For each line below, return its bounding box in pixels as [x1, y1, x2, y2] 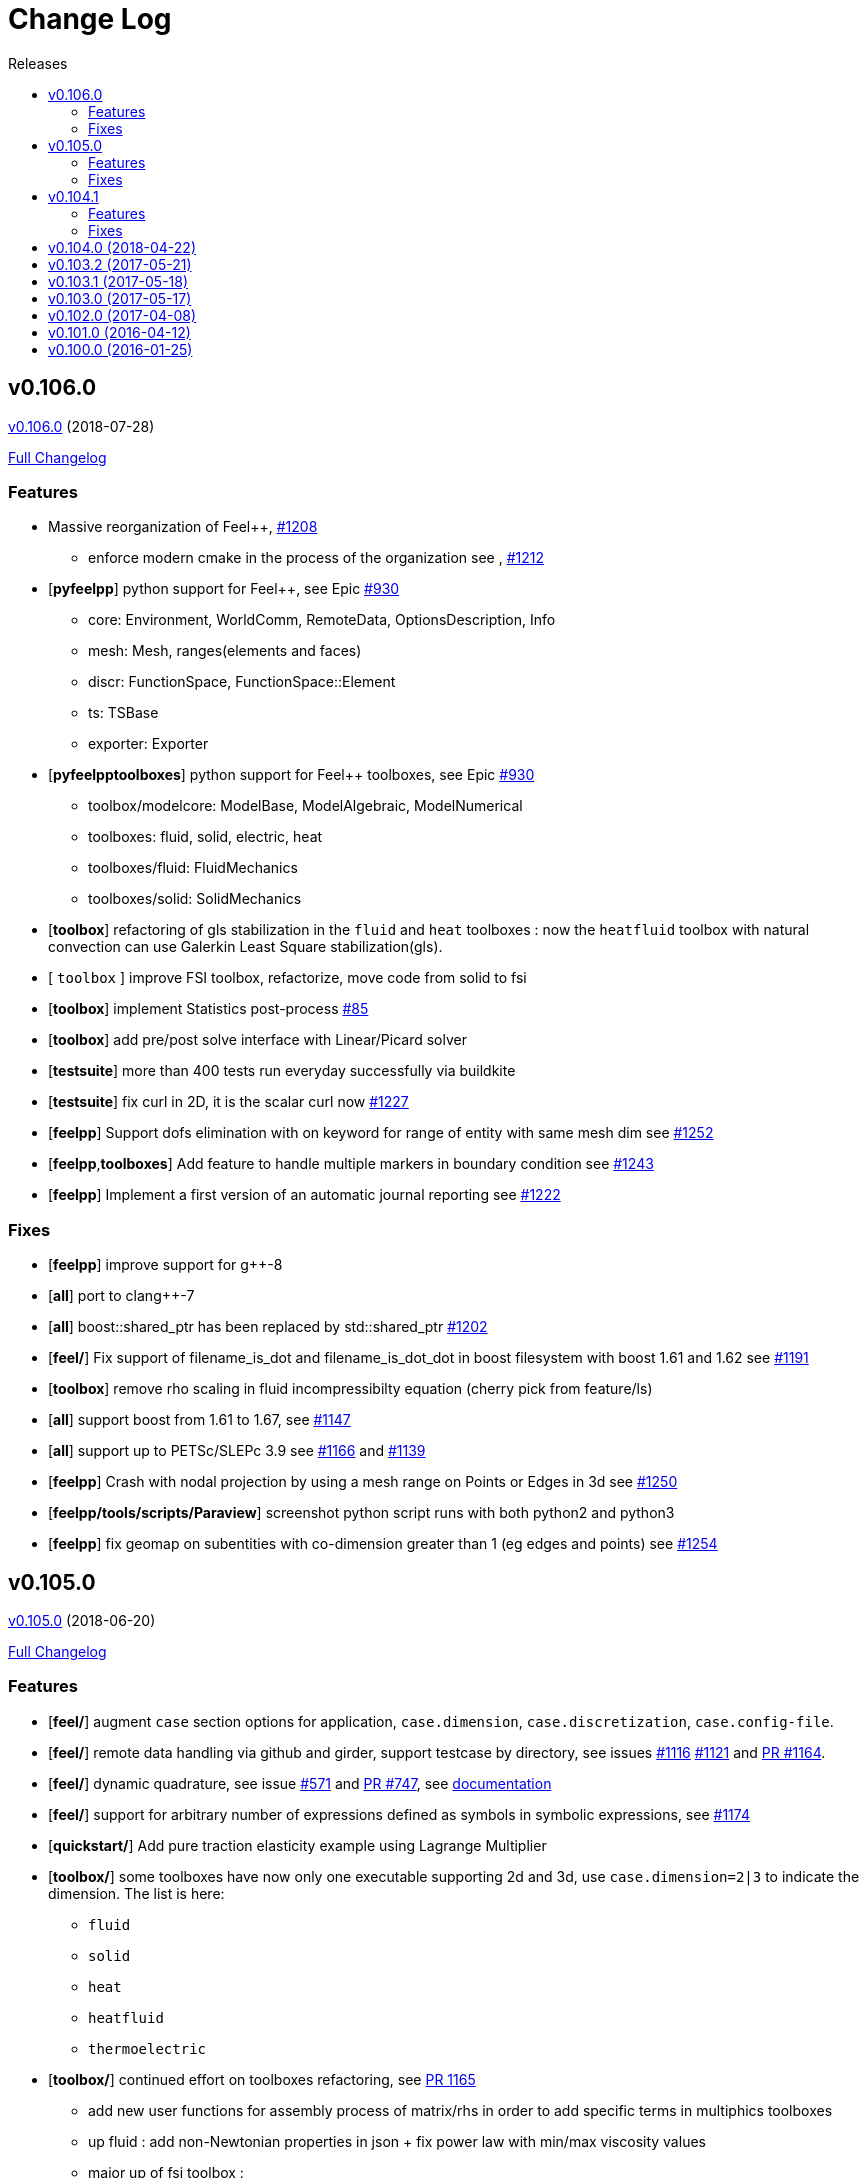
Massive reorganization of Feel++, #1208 [48, 518, 318, 536]
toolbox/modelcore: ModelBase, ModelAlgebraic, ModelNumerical [88, 797, 523, 815]
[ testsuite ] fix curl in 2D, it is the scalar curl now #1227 [48, 1093, 409, 1111]
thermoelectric [88, 2040, 207, 2057]
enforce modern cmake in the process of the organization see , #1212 [88, 549, 545, 567]
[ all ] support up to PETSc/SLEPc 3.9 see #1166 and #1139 [48, 1442, 426, 1460]
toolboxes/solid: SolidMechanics [88, 890, 302, 908]
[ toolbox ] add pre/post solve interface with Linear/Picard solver [48, 1031, 467, 1049]
